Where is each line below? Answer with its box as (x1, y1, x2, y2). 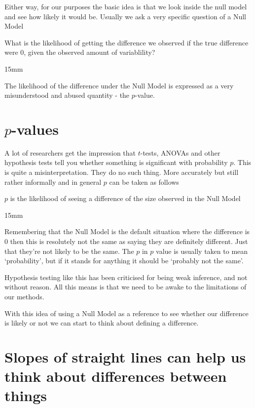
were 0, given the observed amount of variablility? (4, 47, 155, 57)
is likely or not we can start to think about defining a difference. (4, 318, 199, 328)
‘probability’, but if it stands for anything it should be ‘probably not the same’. (4, 255, 244, 266)
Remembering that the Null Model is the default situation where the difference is (4, 226, 250, 237)
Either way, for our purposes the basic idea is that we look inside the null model (4, 1, 247, 11)
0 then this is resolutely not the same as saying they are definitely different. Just (4, 236, 248, 246)
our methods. (4, 291, 44, 301)
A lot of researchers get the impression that (4, 147, 136, 158)
